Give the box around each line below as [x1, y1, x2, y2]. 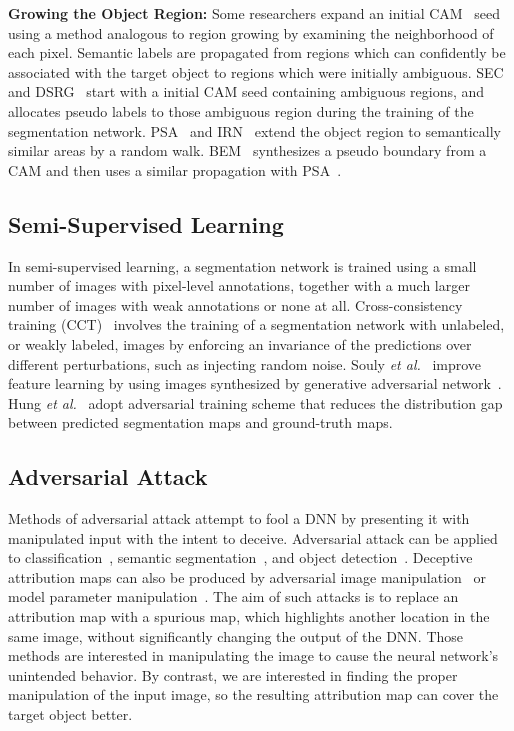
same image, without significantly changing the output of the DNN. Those [8, 625, 464, 646]
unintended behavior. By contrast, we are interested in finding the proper [8, 664, 458, 685]
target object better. [8, 704, 133, 725]
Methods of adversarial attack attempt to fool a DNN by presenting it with [8, 508, 470, 529]
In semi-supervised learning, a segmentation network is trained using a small [8, 255, 477, 276]
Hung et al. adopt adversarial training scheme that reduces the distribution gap [8, 392, 503, 413]
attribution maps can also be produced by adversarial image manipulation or [8, 566, 487, 587]
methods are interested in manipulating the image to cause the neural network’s [8, 645, 499, 666]
